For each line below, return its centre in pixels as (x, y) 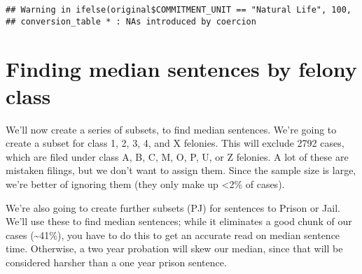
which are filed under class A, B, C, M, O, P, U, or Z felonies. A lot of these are (177, 156)
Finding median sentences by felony (181, 68)
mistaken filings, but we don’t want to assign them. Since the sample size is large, (181, 170)
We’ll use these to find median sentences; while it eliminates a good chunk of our (179, 221)
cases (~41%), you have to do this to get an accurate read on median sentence (173, 235)
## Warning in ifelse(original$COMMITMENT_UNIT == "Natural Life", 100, (179, 10)
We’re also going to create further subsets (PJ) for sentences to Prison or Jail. (173, 207)
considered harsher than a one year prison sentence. (116, 262)
